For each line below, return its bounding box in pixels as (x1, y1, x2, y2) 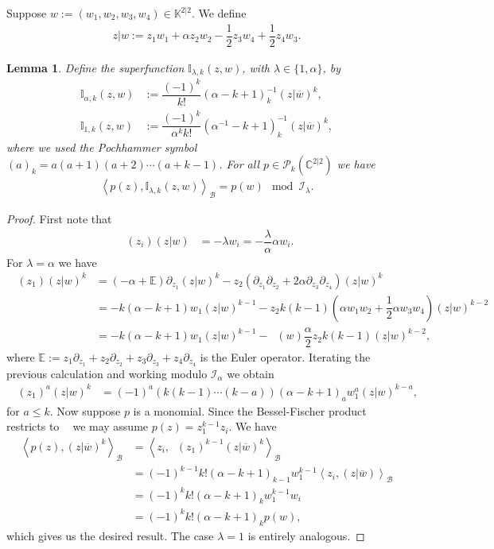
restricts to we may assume (6, 418, 149, 435)
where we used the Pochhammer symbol (6, 138, 197, 155)
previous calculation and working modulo (6, 365, 208, 381)
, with (242, 59, 270, 75)
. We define (191, 5, 247, 21)
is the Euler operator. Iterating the (200, 348, 371, 365)
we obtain (227, 365, 274, 381)
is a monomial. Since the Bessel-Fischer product (133, 402, 367, 419)
